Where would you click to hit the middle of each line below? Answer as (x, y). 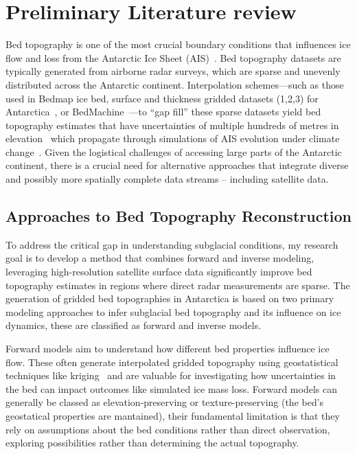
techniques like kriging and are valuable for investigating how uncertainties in (171, 375)
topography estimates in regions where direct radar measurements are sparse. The (178, 285)
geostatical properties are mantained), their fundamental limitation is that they (173, 415)
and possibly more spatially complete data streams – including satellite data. (167, 179)
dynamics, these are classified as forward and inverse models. (134, 325)
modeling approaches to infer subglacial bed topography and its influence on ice (173, 311)
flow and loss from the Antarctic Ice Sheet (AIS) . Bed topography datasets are (173, 57)
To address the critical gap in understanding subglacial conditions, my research (172, 244)
